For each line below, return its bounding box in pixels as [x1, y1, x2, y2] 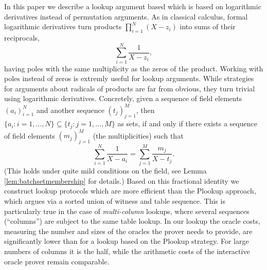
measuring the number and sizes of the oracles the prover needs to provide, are [4, 225, 253, 236]
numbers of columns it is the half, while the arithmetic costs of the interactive [4, 246, 250, 256]
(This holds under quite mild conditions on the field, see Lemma [4, 165, 207, 176]
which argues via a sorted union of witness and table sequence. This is [4, 196, 225, 206]
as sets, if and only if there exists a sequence [117, 118, 257, 129]
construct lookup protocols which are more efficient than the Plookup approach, [4, 185, 256, 196]
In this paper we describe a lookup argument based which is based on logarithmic [4, 1, 261, 11]
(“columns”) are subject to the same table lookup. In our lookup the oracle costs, [4, 216, 260, 226]
